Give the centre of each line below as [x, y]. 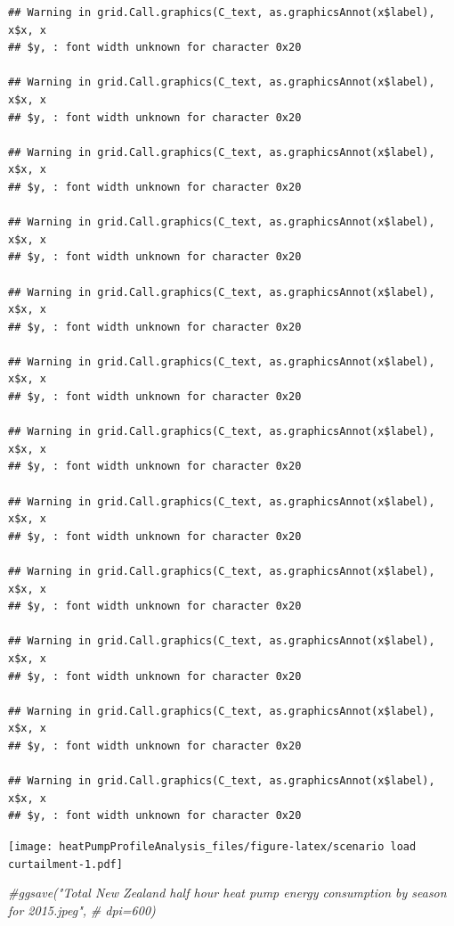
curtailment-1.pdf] [65, 864]
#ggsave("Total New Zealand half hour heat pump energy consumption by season [227, 893]
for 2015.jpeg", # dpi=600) [82, 910]
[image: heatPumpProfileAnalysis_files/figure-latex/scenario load [212, 846]
